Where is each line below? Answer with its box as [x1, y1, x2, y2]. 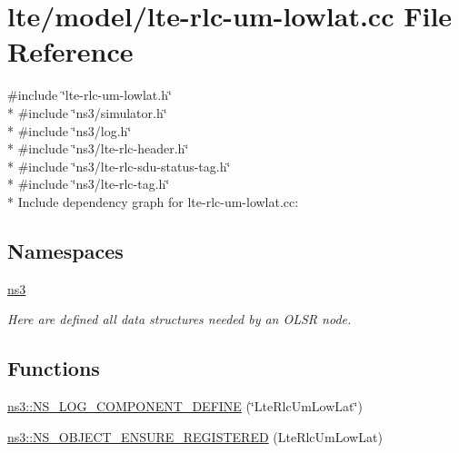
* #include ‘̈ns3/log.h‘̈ [7, 121, 132, 140]
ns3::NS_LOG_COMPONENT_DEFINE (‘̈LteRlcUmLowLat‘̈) [7, 397, 363, 416]
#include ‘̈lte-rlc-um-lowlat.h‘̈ [7, 85, 172, 104]
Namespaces [7, 236, 124, 264]
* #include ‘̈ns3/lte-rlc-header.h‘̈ [7, 139, 189, 158]
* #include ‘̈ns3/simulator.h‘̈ [7, 103, 167, 122]
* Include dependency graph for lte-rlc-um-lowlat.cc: [7, 192, 299, 211]
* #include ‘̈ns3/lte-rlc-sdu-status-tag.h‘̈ [7, 156, 231, 175]
